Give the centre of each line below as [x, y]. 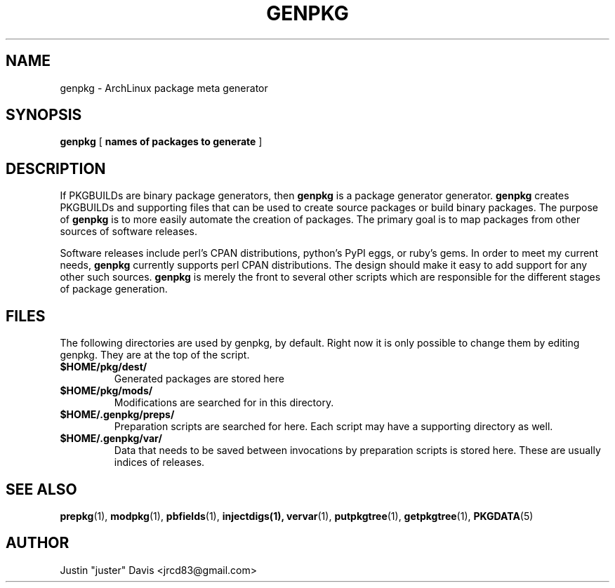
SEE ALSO [41, 489]
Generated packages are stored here [199, 379]
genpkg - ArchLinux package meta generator [164, 88]
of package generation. [114, 289]
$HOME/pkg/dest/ [104, 367]
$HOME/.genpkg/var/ [111, 439]
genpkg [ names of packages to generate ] [161, 142]
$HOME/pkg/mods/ [106, 391]
